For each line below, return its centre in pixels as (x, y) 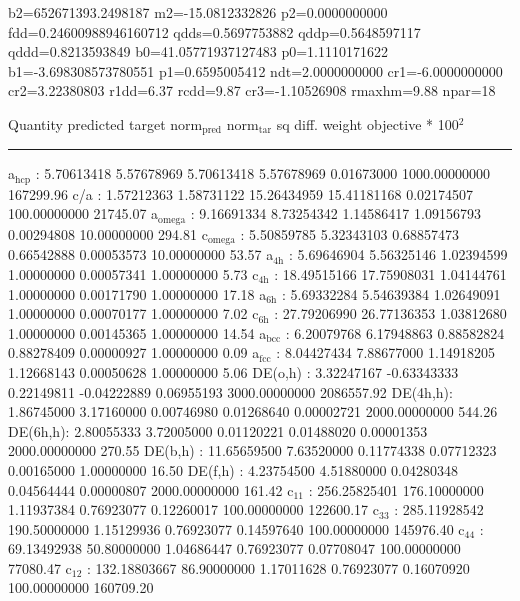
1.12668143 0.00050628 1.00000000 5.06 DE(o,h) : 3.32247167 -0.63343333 (233, 371)
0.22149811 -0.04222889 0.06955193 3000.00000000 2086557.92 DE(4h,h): (230, 391)
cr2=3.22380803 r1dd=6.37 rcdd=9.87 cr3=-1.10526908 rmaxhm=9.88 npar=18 (252, 90)
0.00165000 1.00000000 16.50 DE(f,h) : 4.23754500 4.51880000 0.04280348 (233, 469)
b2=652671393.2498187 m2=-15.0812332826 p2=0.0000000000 (198, 12)
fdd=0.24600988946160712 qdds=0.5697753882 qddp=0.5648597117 (214, 31)
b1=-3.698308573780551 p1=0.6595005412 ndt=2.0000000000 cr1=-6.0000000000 (255, 70)
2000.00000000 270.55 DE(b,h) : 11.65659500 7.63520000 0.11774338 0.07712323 (252, 450)
